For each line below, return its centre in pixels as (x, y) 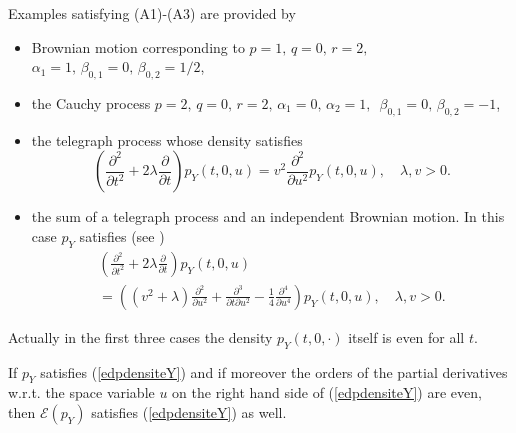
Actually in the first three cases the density (140, 336)
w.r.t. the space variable (81, 392)
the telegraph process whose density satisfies (167, 139)
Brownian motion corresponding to (138, 46)
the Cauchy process (91, 102)
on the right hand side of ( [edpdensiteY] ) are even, (327, 392)
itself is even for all (406, 336)
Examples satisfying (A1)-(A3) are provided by (152, 13)
